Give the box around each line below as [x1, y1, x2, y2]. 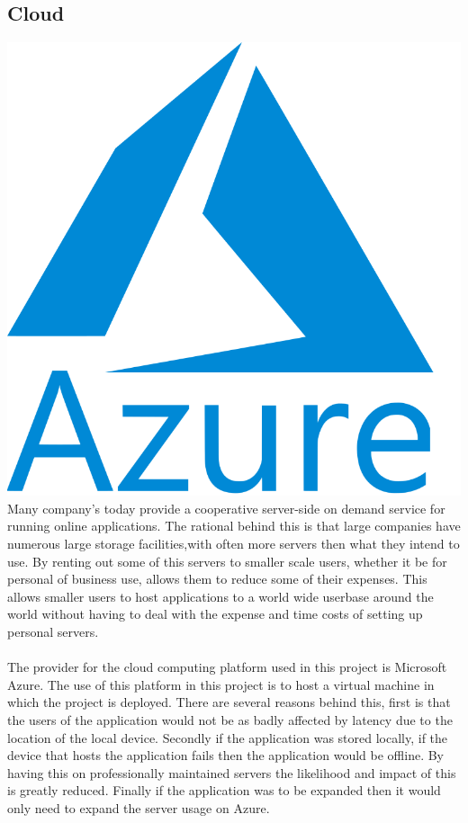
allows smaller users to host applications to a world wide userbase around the [7, 586, 434, 605]
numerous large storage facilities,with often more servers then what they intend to [7, 533, 460, 552]
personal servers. [7, 622, 99, 640]
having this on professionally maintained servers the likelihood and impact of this [7, 763, 456, 782]
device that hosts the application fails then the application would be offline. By [7, 746, 445, 765]
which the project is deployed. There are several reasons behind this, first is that [7, 693, 451, 711]
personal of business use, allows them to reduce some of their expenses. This [7, 569, 427, 588]
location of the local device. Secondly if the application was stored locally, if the [7, 728, 448, 747]
